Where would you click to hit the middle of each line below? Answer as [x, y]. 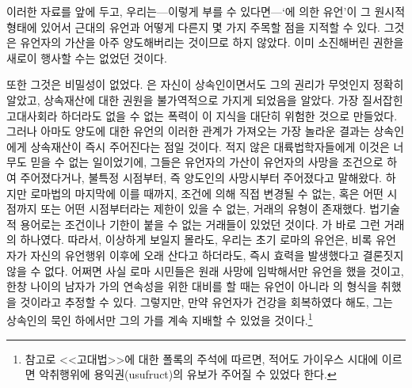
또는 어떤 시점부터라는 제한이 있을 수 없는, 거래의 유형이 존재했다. [203, 209]
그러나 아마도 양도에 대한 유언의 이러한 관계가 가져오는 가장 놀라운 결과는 [188, 131]
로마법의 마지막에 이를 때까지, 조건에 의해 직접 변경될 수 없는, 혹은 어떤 [207, 193]
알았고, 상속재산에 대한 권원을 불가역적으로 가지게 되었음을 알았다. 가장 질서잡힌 [205, 99]
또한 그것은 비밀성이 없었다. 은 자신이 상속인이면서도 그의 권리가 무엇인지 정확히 [205, 84]
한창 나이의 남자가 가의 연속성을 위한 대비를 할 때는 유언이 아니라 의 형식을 [192, 286]
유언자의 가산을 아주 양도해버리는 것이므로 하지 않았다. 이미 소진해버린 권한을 [212, 42]
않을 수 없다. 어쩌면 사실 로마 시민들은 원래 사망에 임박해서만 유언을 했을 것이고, [205, 270]
